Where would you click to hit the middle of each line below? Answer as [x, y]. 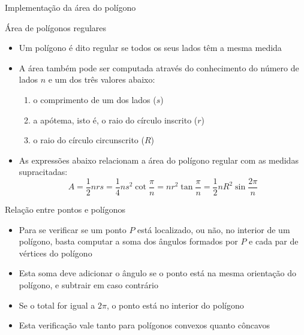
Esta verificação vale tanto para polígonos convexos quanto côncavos [145, 325]
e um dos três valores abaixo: [102, 79]
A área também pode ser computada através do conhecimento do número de [159, 67]
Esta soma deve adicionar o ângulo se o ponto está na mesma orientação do [158, 273]
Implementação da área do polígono [70, 7]
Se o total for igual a [57, 305]
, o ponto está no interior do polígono [175, 305]
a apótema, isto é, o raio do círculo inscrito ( [115, 120]
